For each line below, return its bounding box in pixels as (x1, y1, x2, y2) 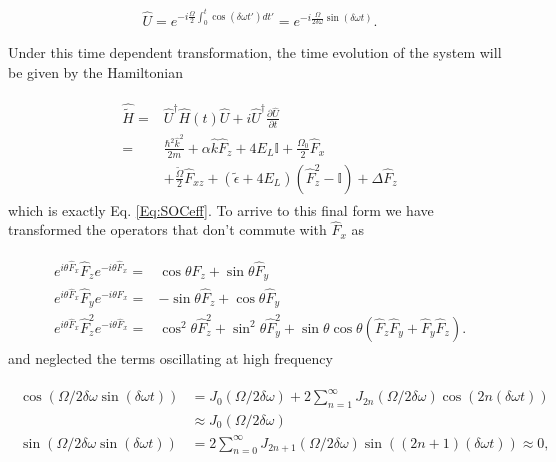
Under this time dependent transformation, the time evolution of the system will (8, 42, 502, 63)
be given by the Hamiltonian (8, 61, 184, 82)
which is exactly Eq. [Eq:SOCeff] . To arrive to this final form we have (8, 199, 434, 220)
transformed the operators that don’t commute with (8, 219, 327, 240)
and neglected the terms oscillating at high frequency (8, 348, 333, 369)
